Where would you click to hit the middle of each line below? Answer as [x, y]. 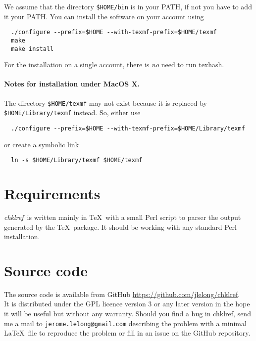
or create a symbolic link [42, 144]
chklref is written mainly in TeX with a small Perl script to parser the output [123, 217]
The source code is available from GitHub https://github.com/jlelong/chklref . [122, 294]
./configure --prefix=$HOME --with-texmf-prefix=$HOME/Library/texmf [128, 128]
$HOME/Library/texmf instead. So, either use [72, 112]
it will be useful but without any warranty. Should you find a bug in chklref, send [128, 314]
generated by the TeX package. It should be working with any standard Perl [120, 227]
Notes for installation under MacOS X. [72, 84]
